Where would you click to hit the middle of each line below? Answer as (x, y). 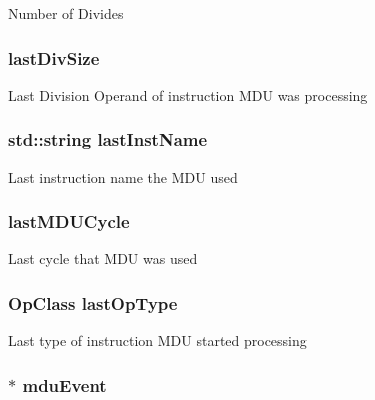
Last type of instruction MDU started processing (157, 340)
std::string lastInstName (108, 139)
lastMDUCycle (69, 221)
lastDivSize (54, 57)
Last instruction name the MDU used (123, 176)
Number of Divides (66, 13)
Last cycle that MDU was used (103, 258)
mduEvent (64, 384)
